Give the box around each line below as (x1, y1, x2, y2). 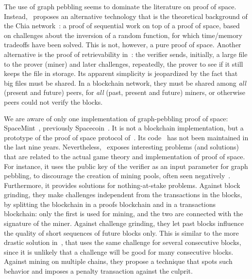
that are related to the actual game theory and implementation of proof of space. (4, 151, 245, 161)
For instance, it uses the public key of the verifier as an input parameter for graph (4, 161, 248, 171)
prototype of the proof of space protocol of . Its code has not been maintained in (4, 132, 249, 142)
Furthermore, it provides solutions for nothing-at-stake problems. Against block (4, 180, 240, 190)
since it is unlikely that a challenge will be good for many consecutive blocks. (4, 246, 234, 257)
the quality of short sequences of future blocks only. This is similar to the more (4, 227, 239, 238)
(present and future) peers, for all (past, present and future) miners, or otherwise (4, 87, 245, 97)
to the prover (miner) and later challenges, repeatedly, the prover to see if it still (4, 58, 243, 69)
